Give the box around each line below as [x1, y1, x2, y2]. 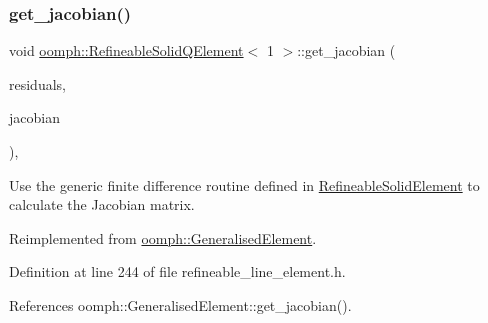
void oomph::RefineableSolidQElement [9, 40, 244, 61]
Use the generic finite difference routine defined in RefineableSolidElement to [9, 174, 480, 195]
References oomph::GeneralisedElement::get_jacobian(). [9, 294, 352, 315]
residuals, [9, 73, 66, 94]
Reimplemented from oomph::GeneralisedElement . [9, 227, 317, 248]
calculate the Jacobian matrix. [9, 194, 195, 215]
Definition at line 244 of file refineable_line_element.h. [9, 261, 346, 282]
